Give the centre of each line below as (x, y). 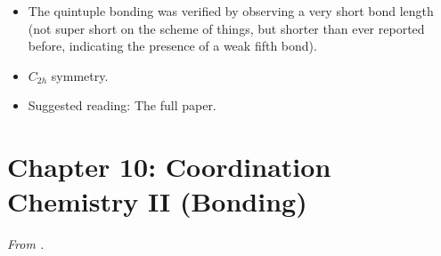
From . (26, 244)
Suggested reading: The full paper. (122, 105)
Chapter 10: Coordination (169, 167)
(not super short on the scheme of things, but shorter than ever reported (226, 28)
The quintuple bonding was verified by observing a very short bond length (231, 11)
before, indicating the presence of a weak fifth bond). (172, 46)
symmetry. (80, 75)
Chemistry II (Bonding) (157, 201)
